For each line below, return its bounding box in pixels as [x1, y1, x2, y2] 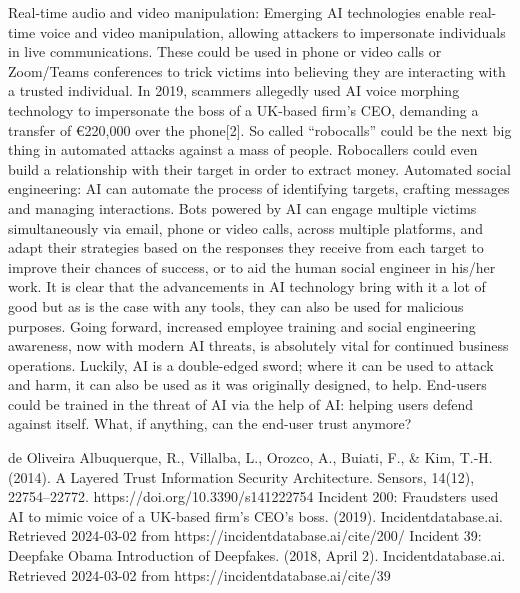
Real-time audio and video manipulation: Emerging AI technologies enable [8, 2, 465, 22]
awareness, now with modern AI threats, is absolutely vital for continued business [8, 335, 509, 356]
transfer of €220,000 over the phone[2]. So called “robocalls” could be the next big [8, 119, 512, 140]
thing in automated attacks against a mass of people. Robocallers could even [8, 139, 478, 160]
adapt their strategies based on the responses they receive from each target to [8, 237, 484, 258]
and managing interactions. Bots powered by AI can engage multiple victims [8, 197, 477, 218]
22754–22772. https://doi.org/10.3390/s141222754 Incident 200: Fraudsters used [8, 486, 499, 507]
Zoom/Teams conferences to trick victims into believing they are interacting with [8, 60, 506, 81]
